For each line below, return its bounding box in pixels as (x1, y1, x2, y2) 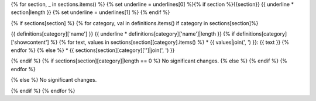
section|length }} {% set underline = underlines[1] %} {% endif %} (11, 9, 170, 16)
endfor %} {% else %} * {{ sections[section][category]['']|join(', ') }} (11, 47, 175, 54)
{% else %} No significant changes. (11, 76, 97, 83)
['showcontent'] (11, 39, 49, 46)
